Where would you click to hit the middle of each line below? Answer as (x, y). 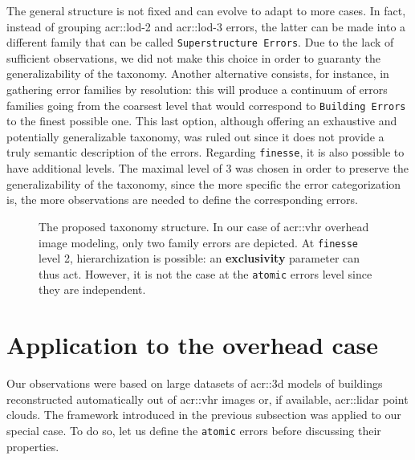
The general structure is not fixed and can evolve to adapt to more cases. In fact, (206, 10)
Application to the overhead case (193, 345)
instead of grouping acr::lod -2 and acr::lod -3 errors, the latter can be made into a (206, 26)
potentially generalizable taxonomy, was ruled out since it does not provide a (195, 136)
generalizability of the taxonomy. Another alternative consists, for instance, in (198, 73)
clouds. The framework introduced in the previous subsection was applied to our (204, 415)
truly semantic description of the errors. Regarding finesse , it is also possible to (205, 152)
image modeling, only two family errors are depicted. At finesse (199, 242)
